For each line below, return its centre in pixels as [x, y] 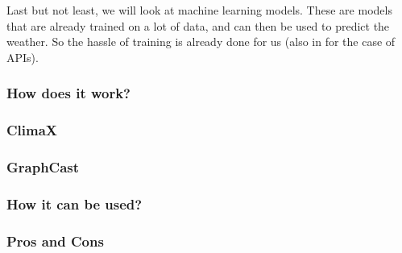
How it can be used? [75, 203]
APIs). [23, 57]
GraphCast [43, 166]
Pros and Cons [55, 241]
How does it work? [69, 93]
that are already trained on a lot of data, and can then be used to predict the [198, 25]
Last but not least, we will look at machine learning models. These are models [199, 10]
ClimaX [32, 130]
